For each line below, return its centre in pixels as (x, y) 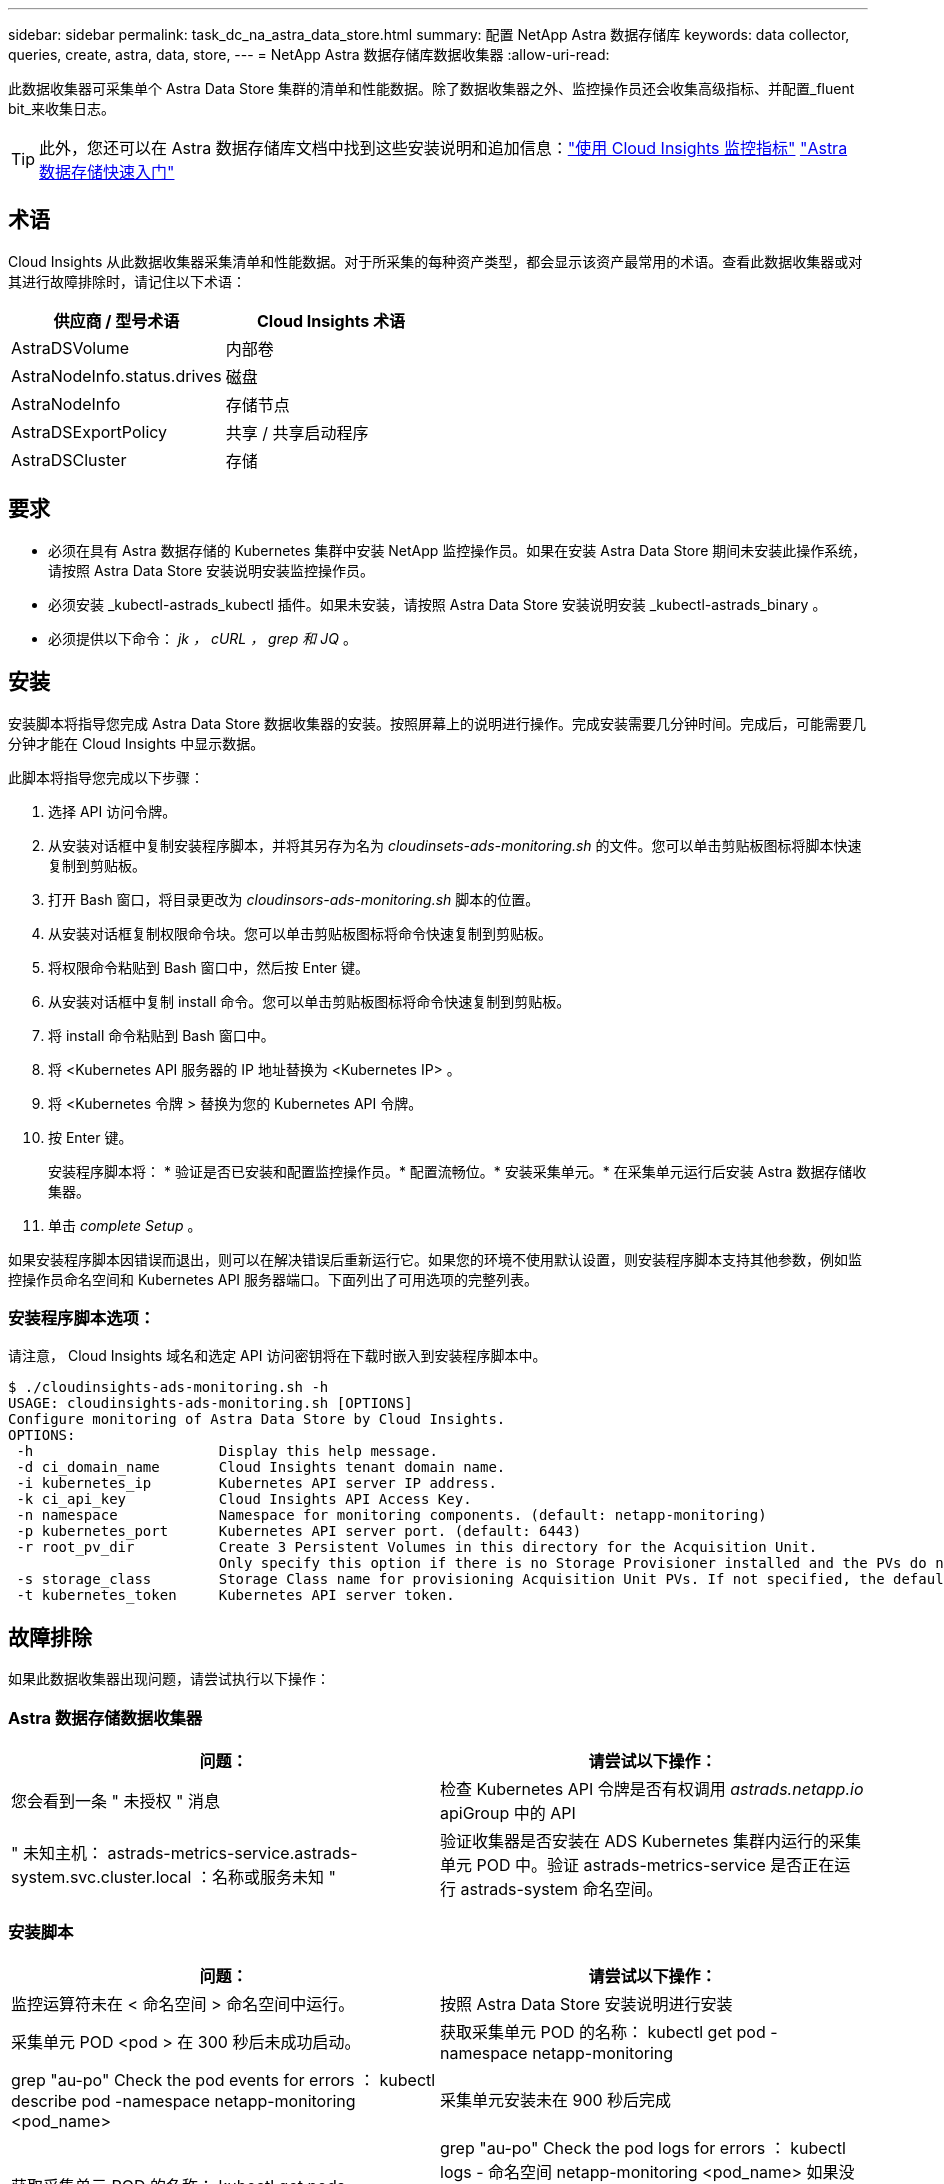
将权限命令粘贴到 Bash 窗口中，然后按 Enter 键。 (209, 967)
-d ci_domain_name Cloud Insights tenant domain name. (261, 1467)
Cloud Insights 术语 (331, 320)
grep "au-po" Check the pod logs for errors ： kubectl (643, 2147)
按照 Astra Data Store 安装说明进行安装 (586, 2003)
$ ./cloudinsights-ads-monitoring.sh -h (168, 1387)
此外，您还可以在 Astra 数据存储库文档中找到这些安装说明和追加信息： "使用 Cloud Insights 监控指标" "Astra (443, 148)
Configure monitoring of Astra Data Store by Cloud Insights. (257, 1419)
